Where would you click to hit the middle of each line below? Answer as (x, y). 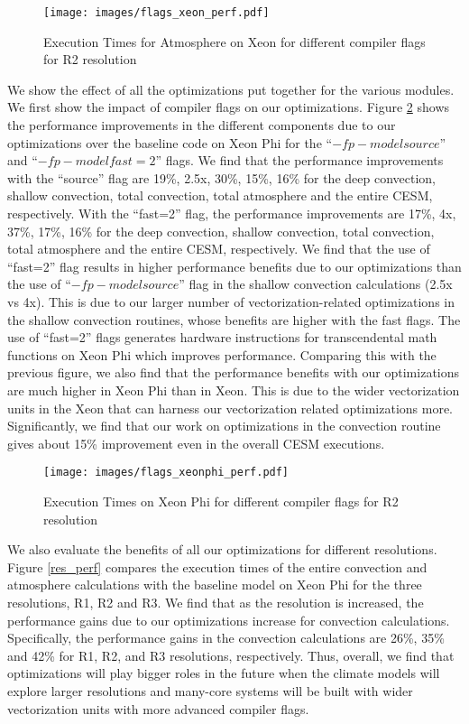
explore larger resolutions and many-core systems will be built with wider (210, 690)
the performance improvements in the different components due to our (202, 125)
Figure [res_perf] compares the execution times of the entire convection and (217, 566)
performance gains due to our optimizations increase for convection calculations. (229, 620)
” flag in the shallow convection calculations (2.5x (316, 284)
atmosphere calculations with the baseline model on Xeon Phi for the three (215, 585)
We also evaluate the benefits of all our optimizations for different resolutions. (222, 549)
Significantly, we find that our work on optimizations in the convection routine (224, 426)
